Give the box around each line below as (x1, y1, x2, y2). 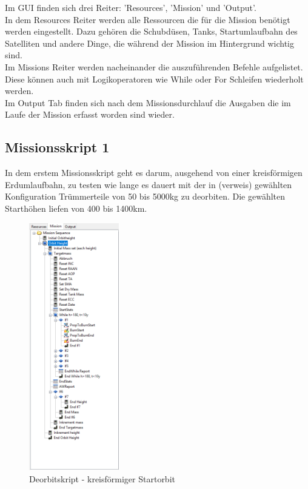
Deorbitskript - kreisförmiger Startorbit (29, 472, 175, 485)
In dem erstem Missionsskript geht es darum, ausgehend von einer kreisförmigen (5, 166, 303, 179)
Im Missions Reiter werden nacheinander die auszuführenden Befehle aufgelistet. (5, 60, 303, 73)
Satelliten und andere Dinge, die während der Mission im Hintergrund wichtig (5, 36, 294, 49)
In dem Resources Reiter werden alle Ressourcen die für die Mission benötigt (5, 13, 290, 25)
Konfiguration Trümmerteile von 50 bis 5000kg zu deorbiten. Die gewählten (5, 190, 286, 203)
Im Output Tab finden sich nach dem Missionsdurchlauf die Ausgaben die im (5, 96, 291, 109)
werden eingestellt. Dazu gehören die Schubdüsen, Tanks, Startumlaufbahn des (5, 25, 298, 38)
